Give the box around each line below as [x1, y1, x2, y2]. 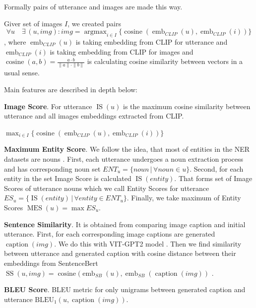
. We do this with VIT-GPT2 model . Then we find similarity [54, 238, 242, 248]
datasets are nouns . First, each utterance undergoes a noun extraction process [4, 154, 244, 164]
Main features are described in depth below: [4, 84, 138, 95]
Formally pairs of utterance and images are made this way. [4, 1, 183, 11]
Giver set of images [4, 18, 63, 28]
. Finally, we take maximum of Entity [127, 192, 241, 203]
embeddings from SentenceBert [4, 257, 98, 268]
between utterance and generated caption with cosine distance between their [4, 248, 236, 258]
